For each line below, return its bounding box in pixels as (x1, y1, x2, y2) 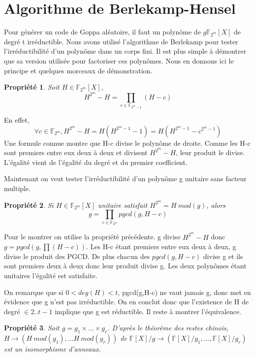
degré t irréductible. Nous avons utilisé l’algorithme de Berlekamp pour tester (4, 36, 238, 46)
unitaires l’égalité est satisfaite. (4, 270, 97, 280)
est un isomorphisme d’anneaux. (4, 344, 101, 354)
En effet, (4, 114, 30, 125)
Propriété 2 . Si (4, 199, 54, 210)
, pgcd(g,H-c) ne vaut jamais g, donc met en (118, 287, 251, 297)
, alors (206, 199, 226, 210)
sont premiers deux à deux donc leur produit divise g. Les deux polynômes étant (4, 260, 247, 271)
